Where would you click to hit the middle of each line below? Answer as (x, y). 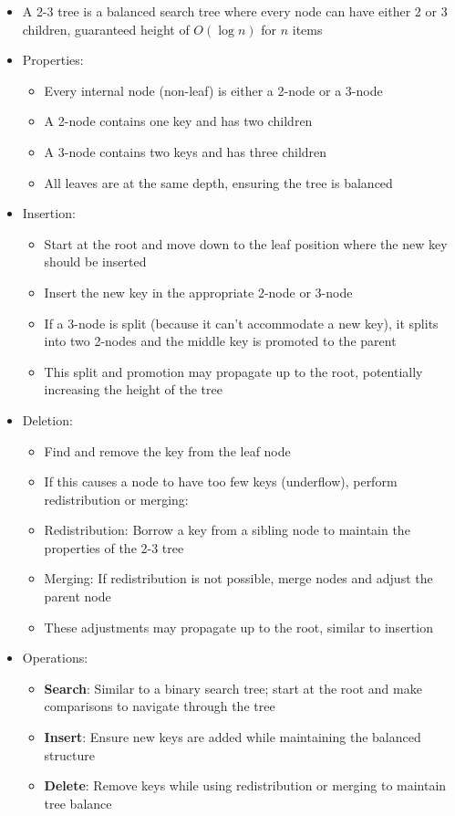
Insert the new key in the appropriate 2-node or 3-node (198, 292)
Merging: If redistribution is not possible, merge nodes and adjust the (238, 578)
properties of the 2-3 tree (114, 547)
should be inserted (95, 262)
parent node (78, 596)
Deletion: (47, 419)
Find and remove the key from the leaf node (167, 450)
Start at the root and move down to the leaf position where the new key (246, 243)
